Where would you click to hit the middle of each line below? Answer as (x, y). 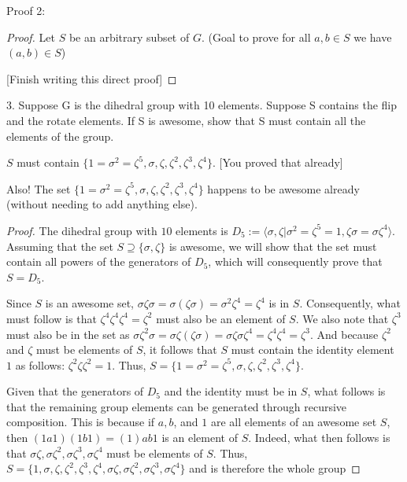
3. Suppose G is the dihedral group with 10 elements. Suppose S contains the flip (202, 105)
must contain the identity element (313, 350)
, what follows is (346, 391)
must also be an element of (221, 318)
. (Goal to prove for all (256, 37)
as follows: (40, 364)
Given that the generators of (75, 391)
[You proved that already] (281, 162)
